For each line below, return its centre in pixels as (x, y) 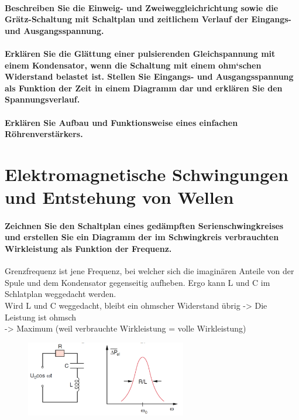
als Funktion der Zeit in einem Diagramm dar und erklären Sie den (144, 88)
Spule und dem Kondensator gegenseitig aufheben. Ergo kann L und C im (138, 282)
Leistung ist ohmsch (41, 317)
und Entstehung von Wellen (119, 197)
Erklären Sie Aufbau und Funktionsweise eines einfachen (121, 122)
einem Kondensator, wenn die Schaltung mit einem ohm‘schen (133, 65)
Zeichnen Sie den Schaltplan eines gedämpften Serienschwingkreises (144, 225)
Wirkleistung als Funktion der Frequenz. (88, 249)
